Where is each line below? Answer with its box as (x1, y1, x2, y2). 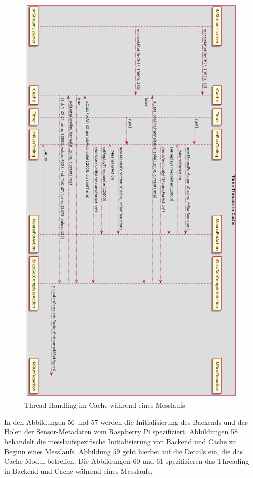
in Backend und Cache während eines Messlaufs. (4, 465, 153, 476)
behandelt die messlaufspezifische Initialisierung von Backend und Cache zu (4, 436, 236, 447)
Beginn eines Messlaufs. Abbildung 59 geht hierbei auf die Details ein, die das (4, 446, 243, 456)
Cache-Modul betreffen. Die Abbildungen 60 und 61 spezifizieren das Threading (4, 456, 249, 466)
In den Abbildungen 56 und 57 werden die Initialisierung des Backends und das (4, 416, 248, 427)
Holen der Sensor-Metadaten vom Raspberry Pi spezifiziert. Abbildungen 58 (4, 426, 238, 437)
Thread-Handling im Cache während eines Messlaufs (24, 400, 185, 410)
